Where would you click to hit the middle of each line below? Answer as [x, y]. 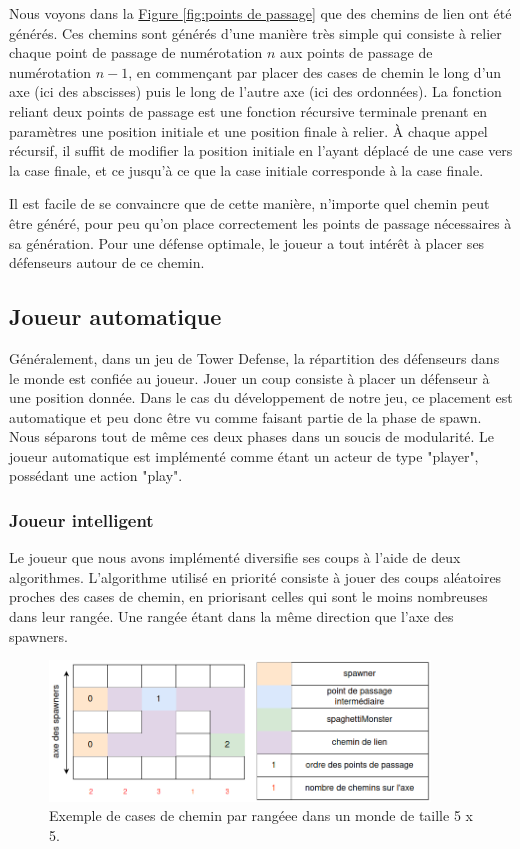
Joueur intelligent [81, 520]
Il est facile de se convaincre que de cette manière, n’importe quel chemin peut [249, 203]
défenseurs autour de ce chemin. [107, 262]
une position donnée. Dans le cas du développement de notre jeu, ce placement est [261, 397]
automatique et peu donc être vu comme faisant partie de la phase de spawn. [245, 416]
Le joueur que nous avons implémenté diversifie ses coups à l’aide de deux [235, 557]
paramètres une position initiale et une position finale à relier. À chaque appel [248, 130]
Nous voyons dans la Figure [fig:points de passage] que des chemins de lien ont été [260, 13]
